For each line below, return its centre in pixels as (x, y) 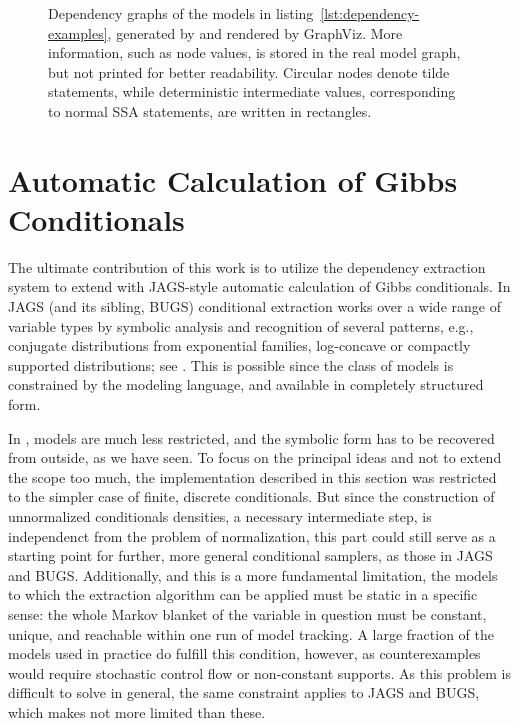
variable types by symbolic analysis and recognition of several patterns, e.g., (241, 325)
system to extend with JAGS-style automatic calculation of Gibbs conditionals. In (259, 286)
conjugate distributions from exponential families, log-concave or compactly (239, 345)
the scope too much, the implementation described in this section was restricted (252, 476)
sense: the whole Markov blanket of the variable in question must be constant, (247, 613)
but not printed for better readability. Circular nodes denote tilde (249, 71)
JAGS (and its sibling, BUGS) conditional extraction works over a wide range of (254, 306)
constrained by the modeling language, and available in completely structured (246, 384)
